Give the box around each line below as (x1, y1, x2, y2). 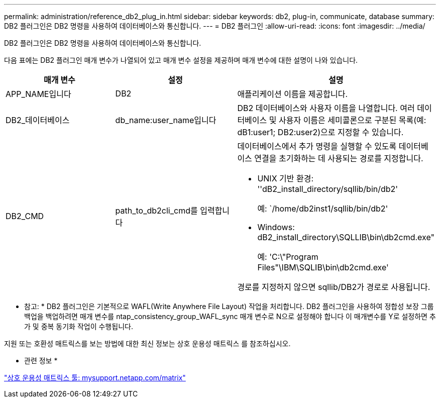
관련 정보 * (24, 356, 58, 365)
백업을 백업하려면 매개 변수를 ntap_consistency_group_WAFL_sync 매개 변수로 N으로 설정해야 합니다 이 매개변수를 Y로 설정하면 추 (24, 312, 436, 321)
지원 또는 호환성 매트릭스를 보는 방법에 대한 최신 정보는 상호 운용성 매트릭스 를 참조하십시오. (4, 339, 291, 348)
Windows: (257, 222, 295, 232)
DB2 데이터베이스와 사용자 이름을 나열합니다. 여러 (237, 103, 415, 113)
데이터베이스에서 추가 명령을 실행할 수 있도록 (237, 141, 397, 151)
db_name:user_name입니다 (115, 115, 216, 125)
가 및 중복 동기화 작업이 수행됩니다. (24, 322, 133, 331)
